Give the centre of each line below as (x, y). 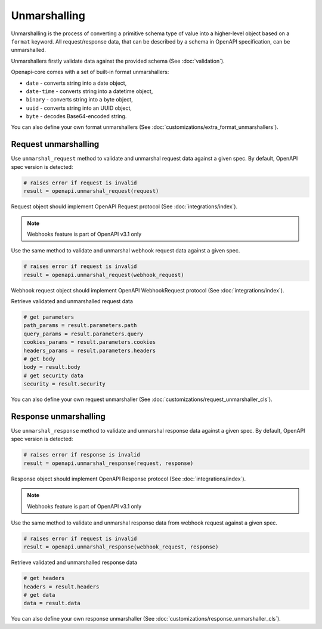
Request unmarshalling (55, 144)
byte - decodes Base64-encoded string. (76, 116)
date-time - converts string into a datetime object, (89, 91)
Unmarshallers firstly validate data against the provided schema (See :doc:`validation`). (118, 61)
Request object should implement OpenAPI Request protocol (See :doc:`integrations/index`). (124, 206)
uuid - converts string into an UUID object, (79, 108)
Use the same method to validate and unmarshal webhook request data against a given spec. (126, 251)
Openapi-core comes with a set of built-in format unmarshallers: (90, 72)
